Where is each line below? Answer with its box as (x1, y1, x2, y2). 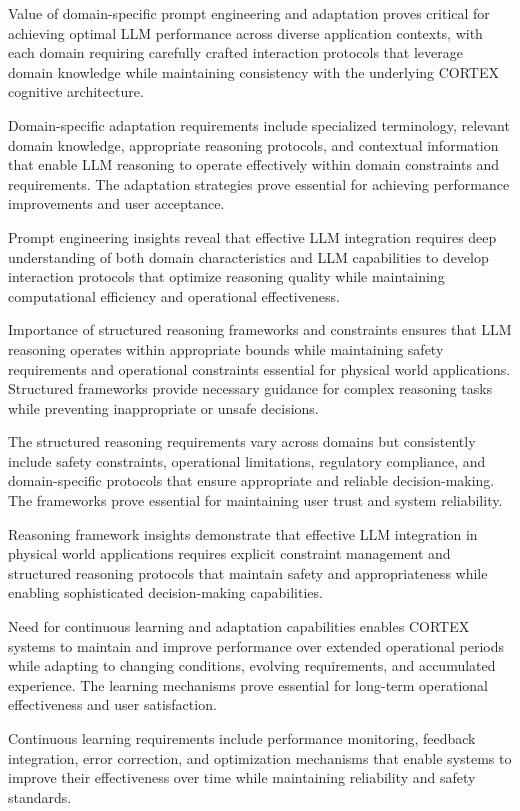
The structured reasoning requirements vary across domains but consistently (8, 431, 476, 452)
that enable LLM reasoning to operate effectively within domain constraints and (8, 154, 500, 175)
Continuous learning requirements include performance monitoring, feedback (8, 728, 476, 748)
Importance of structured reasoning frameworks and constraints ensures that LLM (8, 319, 512, 340)
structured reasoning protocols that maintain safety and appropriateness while (8, 562, 488, 583)
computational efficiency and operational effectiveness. (8, 285, 340, 306)
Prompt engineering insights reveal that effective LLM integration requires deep (8, 226, 497, 247)
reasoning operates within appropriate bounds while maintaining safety (8, 338, 444, 359)
